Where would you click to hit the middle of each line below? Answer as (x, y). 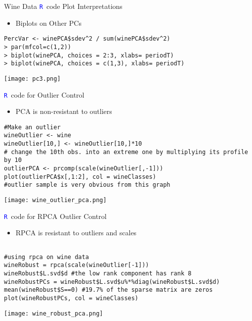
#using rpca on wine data (46, 257)
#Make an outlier (32, 127)
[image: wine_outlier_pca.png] (55, 200)
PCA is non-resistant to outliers (64, 111)
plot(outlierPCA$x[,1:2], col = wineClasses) (80, 177)
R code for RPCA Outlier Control (55, 216)
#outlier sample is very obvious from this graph (87, 185)
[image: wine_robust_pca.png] (54, 313)
